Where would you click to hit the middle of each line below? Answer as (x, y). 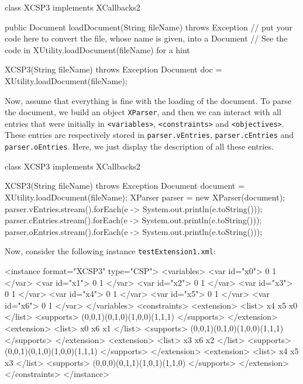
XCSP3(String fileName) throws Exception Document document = (125, 186)
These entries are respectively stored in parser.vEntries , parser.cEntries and (149, 135)
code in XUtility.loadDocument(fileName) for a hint (97, 49)
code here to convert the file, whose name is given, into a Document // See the (146, 38)
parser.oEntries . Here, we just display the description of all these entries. (139, 146)
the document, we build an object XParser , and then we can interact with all (143, 112)
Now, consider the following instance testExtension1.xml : (110, 251)
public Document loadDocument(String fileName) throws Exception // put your (149, 27)
